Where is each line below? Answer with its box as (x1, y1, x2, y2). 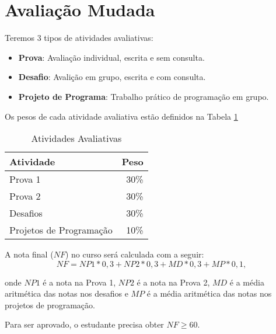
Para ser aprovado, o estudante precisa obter (5, 318, 164, 330)
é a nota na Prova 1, (43, 276, 116, 288)
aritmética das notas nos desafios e (5, 287, 128, 300)
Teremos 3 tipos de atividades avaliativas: (5, 32, 153, 44)
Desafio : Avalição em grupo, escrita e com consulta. (18, 71, 206, 83)
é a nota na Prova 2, (137, 276, 210, 288)
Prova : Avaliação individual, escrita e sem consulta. (18, 51, 205, 63)
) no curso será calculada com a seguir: (65, 248, 204, 260)
